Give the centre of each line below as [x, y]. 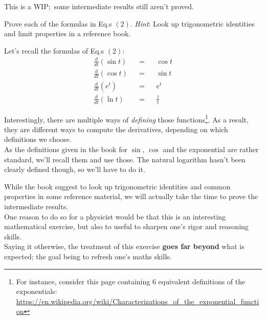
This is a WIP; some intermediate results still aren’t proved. [99, 6]
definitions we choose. [38, 139]
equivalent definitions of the [202, 281]
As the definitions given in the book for [66, 149]
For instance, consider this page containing [83, 281]
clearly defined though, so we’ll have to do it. [75, 169]
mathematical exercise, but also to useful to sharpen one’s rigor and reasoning [126, 226]
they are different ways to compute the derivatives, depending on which [116, 129]
